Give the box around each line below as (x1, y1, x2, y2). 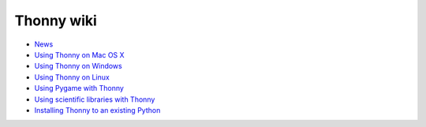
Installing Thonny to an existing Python (34, 105, 161, 114)
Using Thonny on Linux (34, 72, 110, 82)
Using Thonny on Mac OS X (34, 50, 125, 59)
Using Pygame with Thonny (34, 84, 124, 93)
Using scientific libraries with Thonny (34, 95, 155, 104)
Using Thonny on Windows (34, 62, 122, 71)
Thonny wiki (14, 12, 98, 29)
